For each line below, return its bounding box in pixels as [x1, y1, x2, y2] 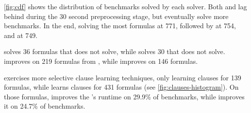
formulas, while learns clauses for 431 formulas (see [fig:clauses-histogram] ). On [4, 82, 239, 92]
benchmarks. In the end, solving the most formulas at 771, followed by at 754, [4, 20, 236, 31]
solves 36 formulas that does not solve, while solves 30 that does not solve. [4, 46, 225, 56]
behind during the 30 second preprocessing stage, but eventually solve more [4, 11, 229, 21]
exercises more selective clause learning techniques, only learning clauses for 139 [4, 72, 241, 82]
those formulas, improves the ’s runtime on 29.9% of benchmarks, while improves [4, 91, 245, 101]
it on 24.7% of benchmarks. [4, 101, 85, 111]
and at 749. [4, 30, 38, 40]
